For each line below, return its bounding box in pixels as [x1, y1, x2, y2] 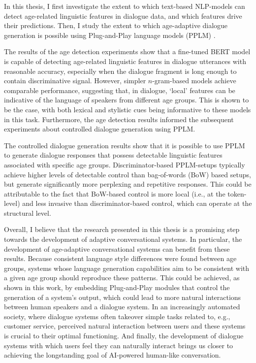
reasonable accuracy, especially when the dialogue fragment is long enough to [4, 66, 237, 76]
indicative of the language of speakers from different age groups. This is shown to [4, 95, 249, 105]
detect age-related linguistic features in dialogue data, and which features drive [4, 10, 242, 21]
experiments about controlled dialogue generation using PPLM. [4, 124, 195, 134]
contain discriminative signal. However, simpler [4, 75, 146, 86]
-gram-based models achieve [152, 75, 236, 86]
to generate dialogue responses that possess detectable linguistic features [4, 150, 223, 160]
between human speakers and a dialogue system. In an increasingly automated [4, 301, 240, 312]
